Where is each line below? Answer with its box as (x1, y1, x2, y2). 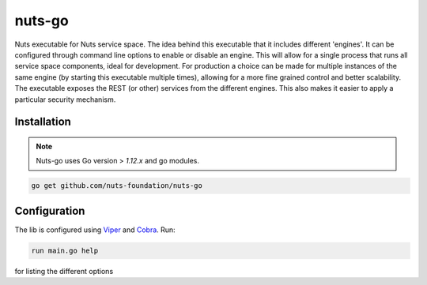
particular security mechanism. (14, 95, 116, 104)
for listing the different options (14, 266, 114, 276)
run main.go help (31, 246, 99, 255)
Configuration (14, 204, 85, 217)
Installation (14, 115, 71, 129)
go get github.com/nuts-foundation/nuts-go (31, 182, 203, 190)
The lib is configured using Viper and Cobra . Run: (14, 225, 176, 234)
